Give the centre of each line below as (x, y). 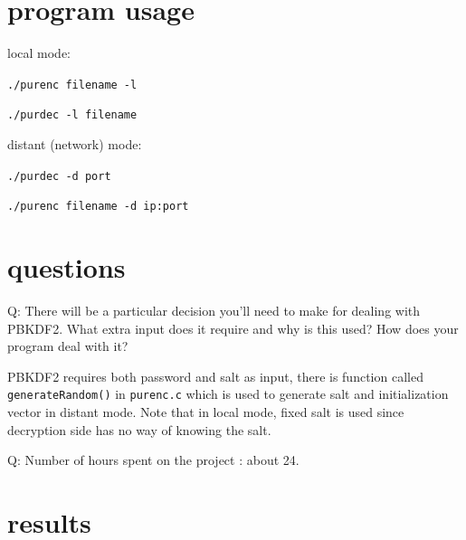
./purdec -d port (59, 176)
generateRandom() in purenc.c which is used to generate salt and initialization (228, 394)
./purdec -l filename (72, 115)
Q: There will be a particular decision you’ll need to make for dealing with (214, 311)
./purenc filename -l (72, 85)
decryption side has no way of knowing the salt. (139, 429)
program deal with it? (68, 346)
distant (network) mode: (75, 144)
